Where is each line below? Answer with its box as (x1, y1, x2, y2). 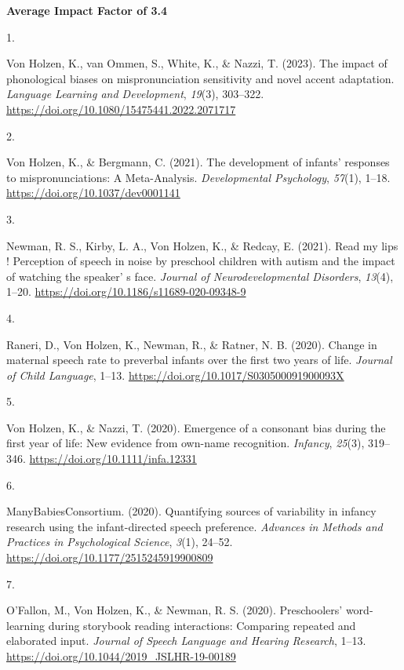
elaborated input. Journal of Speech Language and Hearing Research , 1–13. (6, 632, 366, 649)
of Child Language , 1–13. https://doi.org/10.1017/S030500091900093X (6, 366, 344, 383)
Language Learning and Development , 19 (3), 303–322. (6, 86, 264, 102)
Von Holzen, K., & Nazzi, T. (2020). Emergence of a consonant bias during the (6, 419, 386, 435)
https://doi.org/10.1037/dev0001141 (6, 184, 180, 201)
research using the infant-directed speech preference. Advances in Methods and (6, 518, 383, 534)
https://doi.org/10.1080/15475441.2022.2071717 (6, 100, 236, 117)
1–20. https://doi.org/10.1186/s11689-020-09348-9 (6, 283, 246, 300)
